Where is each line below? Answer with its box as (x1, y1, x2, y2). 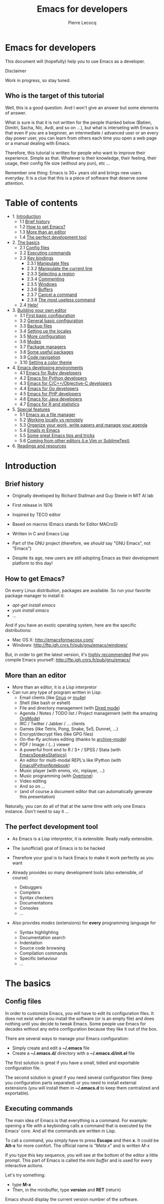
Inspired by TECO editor (12, 512, 61, 518)
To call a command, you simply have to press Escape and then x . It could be (5, 1137, 159, 1143)
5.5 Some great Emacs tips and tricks (19, 433, 95, 438)
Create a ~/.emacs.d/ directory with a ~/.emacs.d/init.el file (12, 1050, 135, 1056)
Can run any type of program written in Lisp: (12, 689, 102, 695)
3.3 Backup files (19, 323, 52, 329)
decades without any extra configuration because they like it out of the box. (5, 1026, 158, 1032)
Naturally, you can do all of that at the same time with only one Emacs (5, 803, 146, 809)
